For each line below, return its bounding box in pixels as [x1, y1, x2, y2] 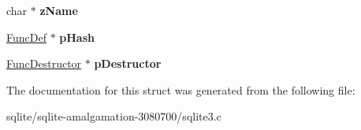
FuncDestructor [6, 55, 82, 72]
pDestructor [94, 55, 162, 72]
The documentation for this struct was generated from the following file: [6, 81, 355, 98]
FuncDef [6, 28, 47, 45]
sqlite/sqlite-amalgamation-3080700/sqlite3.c [6, 108, 221, 124]
